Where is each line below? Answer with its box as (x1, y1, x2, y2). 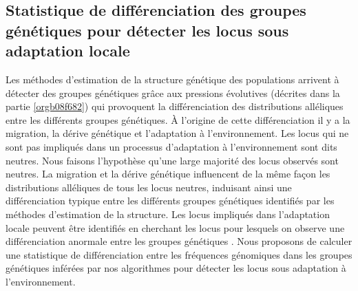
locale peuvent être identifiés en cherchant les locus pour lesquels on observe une (6, 220, 345, 235)
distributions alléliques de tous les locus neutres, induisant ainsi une (6, 180, 292, 194)
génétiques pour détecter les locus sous (6, 19, 289, 41)
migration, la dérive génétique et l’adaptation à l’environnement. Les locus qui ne (6, 126, 349, 140)
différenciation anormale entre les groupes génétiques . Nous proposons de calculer (6, 234, 352, 248)
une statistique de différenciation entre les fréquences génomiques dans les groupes (6, 247, 352, 261)
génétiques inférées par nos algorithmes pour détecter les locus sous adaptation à (6, 261, 346, 275)
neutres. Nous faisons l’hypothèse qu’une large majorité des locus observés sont (6, 153, 339, 167)
